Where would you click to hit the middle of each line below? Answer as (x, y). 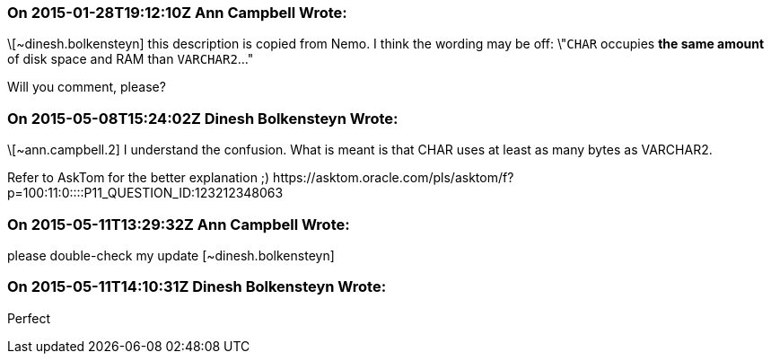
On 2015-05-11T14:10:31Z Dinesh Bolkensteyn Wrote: (197, 287)
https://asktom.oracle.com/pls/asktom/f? (394, 178)
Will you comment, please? (87, 87)
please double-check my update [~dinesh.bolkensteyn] (171, 255)
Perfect (29, 318)
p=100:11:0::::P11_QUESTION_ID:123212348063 (145, 193)
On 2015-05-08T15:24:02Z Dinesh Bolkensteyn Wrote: (203, 118)
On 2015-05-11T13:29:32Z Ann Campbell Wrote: (179, 224)
